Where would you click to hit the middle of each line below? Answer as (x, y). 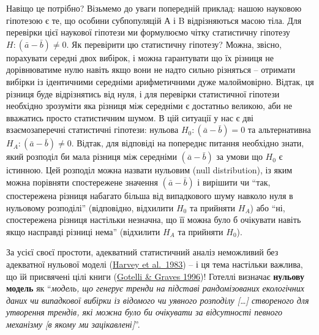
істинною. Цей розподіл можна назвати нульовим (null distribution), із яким (149, 170)
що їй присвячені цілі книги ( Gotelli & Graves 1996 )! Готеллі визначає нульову (155, 276)
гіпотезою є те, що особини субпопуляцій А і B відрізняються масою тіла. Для (154, 20)
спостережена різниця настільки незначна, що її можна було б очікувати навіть (154, 220)
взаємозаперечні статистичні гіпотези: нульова (92, 130)
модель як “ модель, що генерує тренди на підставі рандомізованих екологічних (155, 288)
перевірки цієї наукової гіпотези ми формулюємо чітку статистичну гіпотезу (148, 32)
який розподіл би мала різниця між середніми (92, 156)
